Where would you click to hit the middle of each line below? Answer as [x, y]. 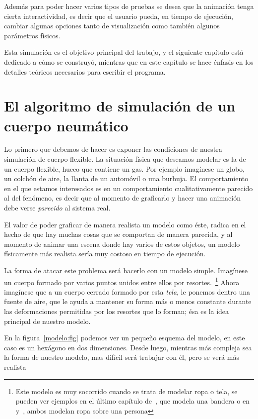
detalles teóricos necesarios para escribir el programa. [85, 71]
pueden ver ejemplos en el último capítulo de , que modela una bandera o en [132, 401]
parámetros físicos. [32, 35]
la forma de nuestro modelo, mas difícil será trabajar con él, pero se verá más [122, 357]
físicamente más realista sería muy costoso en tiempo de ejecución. [105, 254]
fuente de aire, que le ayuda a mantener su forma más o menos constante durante [128, 301]
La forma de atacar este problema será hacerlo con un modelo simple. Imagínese [126, 270]
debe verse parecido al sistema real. [57, 208]
